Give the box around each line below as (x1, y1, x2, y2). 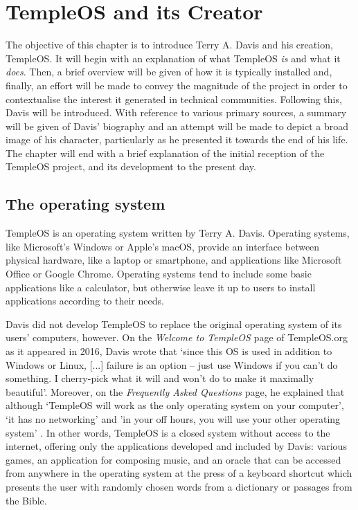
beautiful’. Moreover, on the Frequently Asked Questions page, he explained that (6, 384, 345, 399)
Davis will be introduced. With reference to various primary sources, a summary (6, 105, 347, 120)
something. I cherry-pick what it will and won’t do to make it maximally (6, 371, 314, 385)
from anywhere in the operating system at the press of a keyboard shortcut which (6, 466, 352, 480)
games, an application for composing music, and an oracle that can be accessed (6, 452, 341, 466)
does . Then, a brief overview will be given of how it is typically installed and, (6, 64, 332, 79)
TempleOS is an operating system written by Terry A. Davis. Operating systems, (6, 226, 350, 240)
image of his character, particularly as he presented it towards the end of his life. (6, 132, 348, 147)
